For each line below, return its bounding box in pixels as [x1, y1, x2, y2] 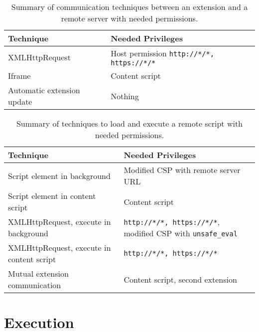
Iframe [8, 70, 31, 81]
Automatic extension [8, 84, 80, 96]
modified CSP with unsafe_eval [124, 227, 238, 239]
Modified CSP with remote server [124, 164, 241, 175]
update [8, 96, 32, 107]
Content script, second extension [124, 273, 237, 285]
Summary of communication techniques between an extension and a [11, 1, 248, 12]
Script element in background [8, 169, 111, 181]
